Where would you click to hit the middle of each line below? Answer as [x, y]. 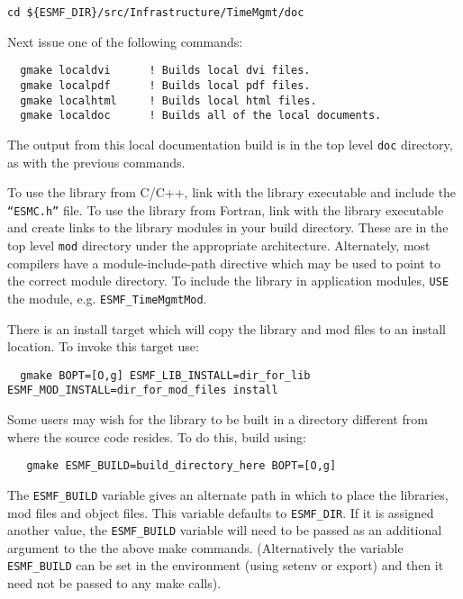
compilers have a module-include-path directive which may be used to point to [224, 263]
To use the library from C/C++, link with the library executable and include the [232, 192]
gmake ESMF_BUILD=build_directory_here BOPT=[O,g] [182, 466]
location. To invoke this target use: [103, 346]
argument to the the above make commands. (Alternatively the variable [205, 547]
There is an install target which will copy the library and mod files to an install [227, 328]
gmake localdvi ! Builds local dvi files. [165, 71]
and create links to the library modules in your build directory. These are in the [228, 227]
